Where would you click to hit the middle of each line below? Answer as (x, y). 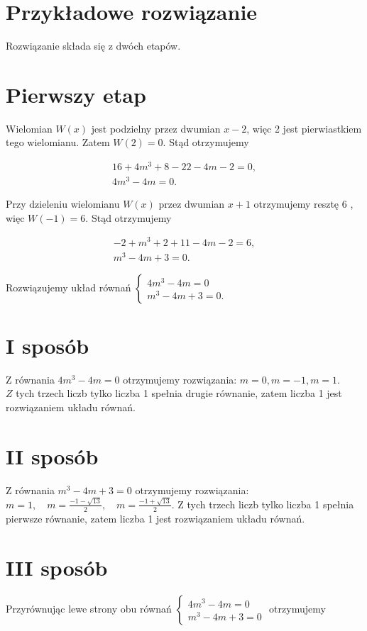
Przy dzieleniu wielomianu (63, 204)
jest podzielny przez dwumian (156, 128)
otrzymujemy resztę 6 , (303, 204)
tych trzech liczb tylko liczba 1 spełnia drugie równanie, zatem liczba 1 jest (179, 393)
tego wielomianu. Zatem (58, 142)
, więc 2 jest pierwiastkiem (304, 128)
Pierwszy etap (76, 94)
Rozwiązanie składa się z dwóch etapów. (93, 46)
